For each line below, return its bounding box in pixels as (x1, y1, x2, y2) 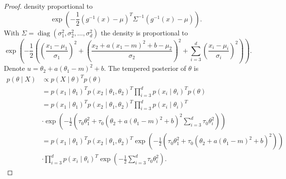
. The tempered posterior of (104, 63, 186, 73)
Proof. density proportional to (4, 1, 93, 11)
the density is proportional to (101, 27, 188, 37)
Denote (4, 63, 25, 73)
